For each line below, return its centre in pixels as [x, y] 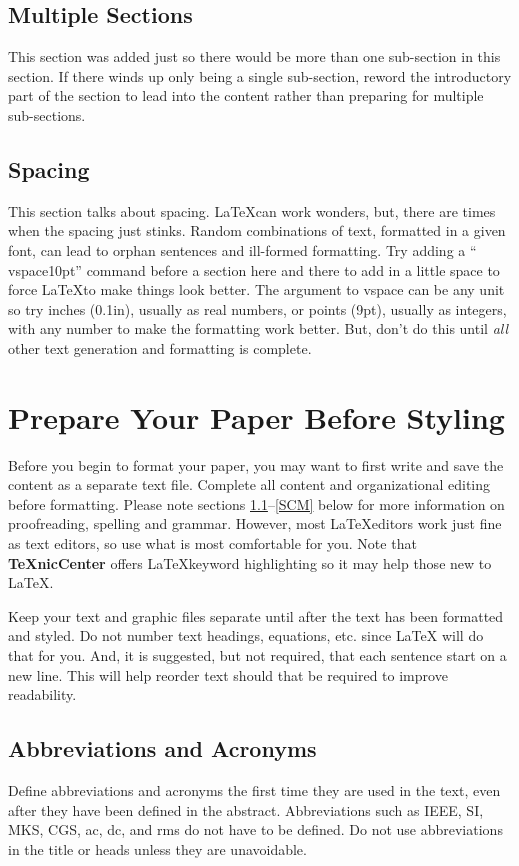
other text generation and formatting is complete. [160, 347]
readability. [42, 694]
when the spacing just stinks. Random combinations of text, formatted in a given [257, 230]
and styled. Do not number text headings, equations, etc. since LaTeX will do [246, 635]
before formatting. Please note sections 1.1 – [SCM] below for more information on [256, 503]
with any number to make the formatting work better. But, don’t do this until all [258, 328]
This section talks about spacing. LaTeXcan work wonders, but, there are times [252, 210]
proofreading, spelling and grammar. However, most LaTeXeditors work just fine [255, 523]
